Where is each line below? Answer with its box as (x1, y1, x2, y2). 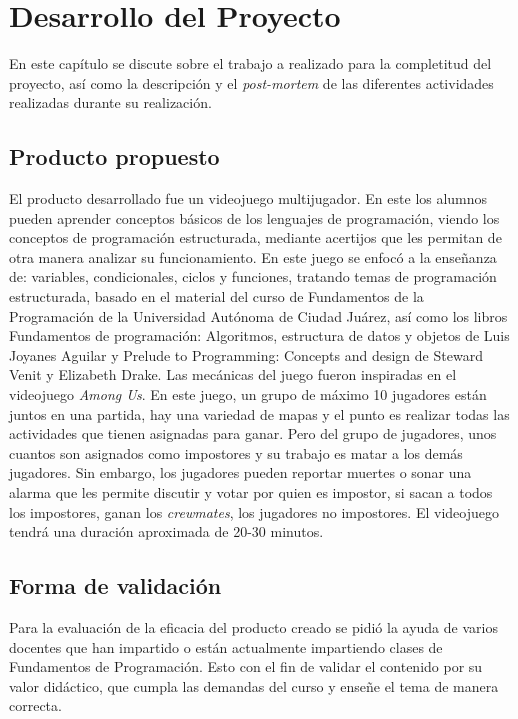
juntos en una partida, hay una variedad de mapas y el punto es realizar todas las (9, 403, 510, 424)
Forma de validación (9, 570, 222, 601)
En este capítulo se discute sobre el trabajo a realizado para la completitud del (9, 53, 492, 74)
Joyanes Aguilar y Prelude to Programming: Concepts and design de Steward (9, 344, 483, 365)
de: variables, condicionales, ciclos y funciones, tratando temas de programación (9, 266, 497, 287)
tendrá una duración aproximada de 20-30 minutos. (9, 521, 324, 542)
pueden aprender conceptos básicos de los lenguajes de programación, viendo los (9, 207, 500, 228)
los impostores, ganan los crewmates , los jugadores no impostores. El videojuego (9, 501, 499, 522)
